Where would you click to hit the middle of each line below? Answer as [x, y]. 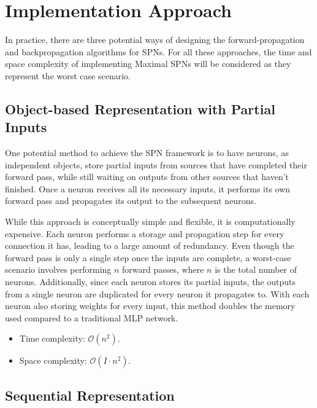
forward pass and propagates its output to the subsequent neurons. [131, 201]
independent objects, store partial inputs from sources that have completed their [156, 164]
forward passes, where [163, 269]
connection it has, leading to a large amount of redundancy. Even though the [150, 245]
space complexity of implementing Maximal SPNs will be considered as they [148, 64]
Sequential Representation [90, 395]
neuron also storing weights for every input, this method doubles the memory [150, 306]
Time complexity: [52, 338]
